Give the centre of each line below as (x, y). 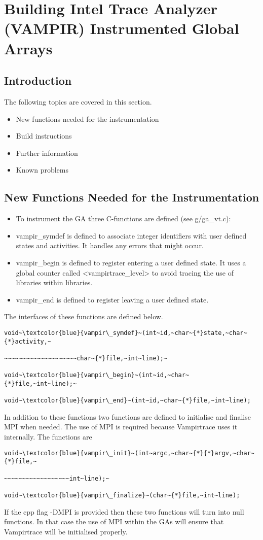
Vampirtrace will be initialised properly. (66, 531)
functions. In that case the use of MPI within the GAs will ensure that (114, 521)
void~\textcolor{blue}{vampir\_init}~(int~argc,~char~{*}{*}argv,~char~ (129, 453)
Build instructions (44, 136)
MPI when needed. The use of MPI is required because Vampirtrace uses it (121, 427)
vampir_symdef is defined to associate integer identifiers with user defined (131, 235)
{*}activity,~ (28, 341)
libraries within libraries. (54, 282)
